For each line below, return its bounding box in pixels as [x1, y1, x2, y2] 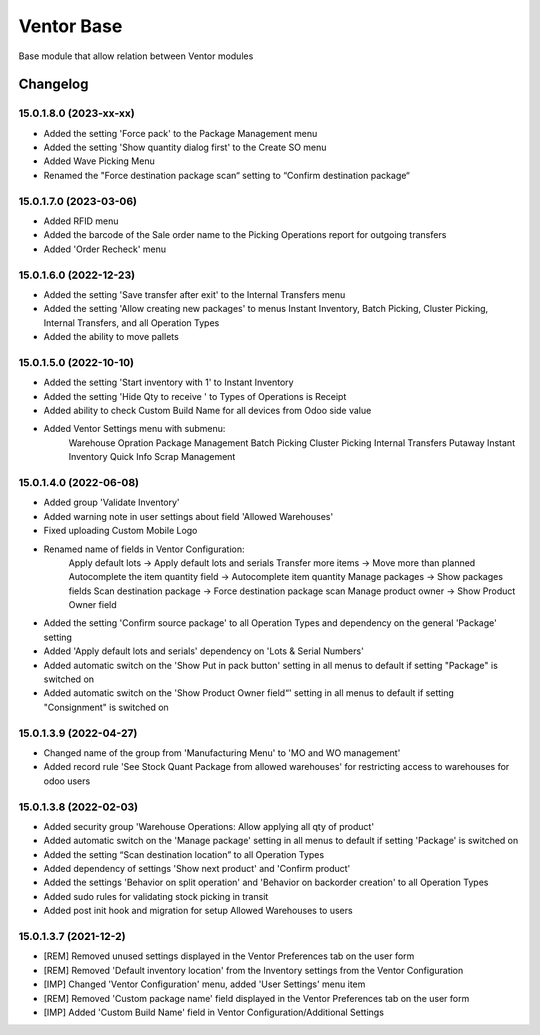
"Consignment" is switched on [43, 701, 169, 713]
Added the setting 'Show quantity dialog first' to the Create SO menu [43, 141, 327, 154]
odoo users [43, 775, 91, 787]
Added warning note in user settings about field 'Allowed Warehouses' [43, 510, 334, 522]
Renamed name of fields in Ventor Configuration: [43, 543, 245, 555]
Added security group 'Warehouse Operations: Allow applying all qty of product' [43, 820, 375, 832]
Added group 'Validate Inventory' [43, 496, 180, 509]
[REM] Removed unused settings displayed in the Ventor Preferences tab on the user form [43, 950, 415, 962]
